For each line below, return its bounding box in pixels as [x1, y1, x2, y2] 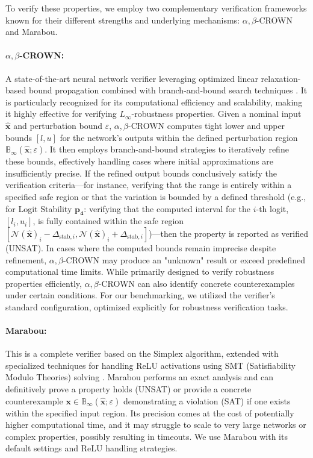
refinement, [5, 253, 47, 266]
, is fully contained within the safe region [33, 215, 184, 227]
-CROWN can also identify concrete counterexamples [98, 277, 295, 289]
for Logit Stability [5, 202, 72, 215]
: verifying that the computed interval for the [84, 202, 250, 215]
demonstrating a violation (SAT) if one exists [123, 394, 291, 407]
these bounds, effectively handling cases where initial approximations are [5, 155, 274, 168]
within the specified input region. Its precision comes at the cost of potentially [5, 406, 294, 419]
